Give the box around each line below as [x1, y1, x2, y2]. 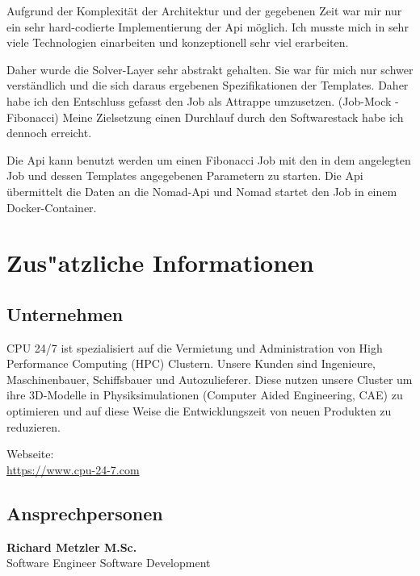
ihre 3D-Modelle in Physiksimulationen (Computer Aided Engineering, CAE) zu [6, 386, 403, 403]
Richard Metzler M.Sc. [6, 538, 137, 555]
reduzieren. [6, 418, 61, 435]
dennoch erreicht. [6, 124, 92, 141]
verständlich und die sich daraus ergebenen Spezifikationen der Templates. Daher [6, 77, 409, 94]
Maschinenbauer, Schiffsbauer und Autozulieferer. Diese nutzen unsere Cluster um [6, 370, 413, 387]
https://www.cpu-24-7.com [6, 461, 140, 478]
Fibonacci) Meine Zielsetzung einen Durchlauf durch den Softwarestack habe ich [6, 108, 404, 125]
